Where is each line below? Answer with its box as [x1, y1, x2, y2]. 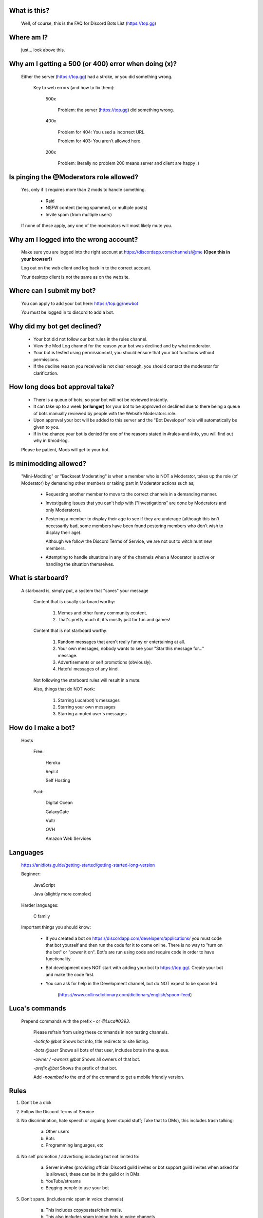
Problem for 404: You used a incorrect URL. [57, 129, 146, 135]
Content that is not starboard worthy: [33, 628, 108, 633]
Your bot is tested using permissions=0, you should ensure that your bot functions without [33, 350, 214, 356]
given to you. [33, 424, 60, 430]
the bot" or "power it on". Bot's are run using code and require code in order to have [45, 949, 214, 955]
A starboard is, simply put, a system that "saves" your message [21, 588, 149, 593]
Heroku [45, 760, 60, 765]
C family [33, 913, 50, 919]
